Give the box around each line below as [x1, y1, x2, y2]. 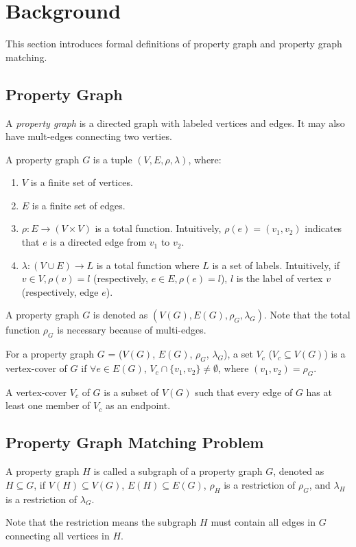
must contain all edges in [211, 515, 316, 529]
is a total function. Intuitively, [95, 221, 222, 235]
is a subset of [104, 384, 159, 399]
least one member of [5, 398, 91, 412]
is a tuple [93, 152, 132, 166]
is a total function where [96, 257, 200, 272]
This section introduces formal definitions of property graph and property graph [5, 36, 342, 51]
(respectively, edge [21, 284, 99, 299]
